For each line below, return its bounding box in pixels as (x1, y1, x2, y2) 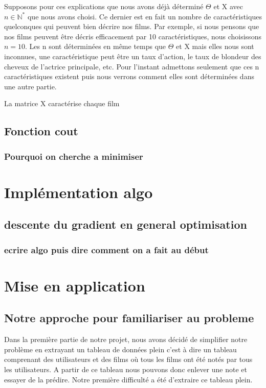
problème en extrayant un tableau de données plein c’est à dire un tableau (4, 344, 237, 354)
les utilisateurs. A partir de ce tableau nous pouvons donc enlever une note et (4, 363, 247, 374)
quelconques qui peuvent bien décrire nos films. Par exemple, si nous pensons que (4, 21, 259, 32)
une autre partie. (4, 81, 57, 91)
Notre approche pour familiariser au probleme (4, 310, 254, 326)
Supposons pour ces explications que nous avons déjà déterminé (4, 1, 204, 11)
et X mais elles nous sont (176, 41, 254, 52)
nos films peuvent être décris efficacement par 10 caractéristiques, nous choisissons (4, 31, 261, 41)
